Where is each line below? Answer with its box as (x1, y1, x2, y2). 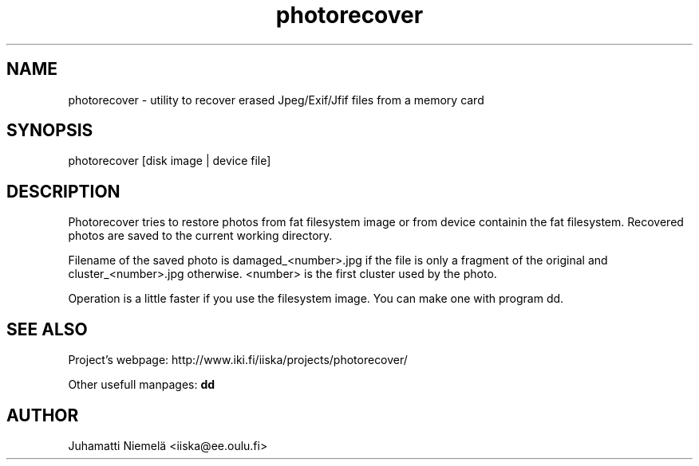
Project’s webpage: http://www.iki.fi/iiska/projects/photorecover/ (68, 353, 408, 367)
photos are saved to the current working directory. (68, 229, 333, 243)
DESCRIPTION (6, 181, 120, 202)
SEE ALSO (6, 319, 88, 339)
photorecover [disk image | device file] (68, 154, 271, 168)
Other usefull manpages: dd (68, 378, 215, 392)
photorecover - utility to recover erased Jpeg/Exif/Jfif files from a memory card (68, 92, 484, 107)
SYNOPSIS (6, 120, 93, 141)
